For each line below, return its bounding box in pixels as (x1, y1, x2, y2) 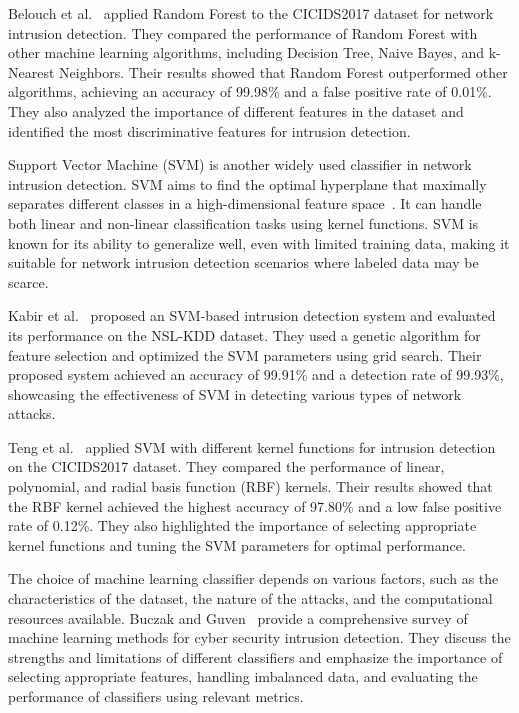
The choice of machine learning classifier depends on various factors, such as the (8, 568, 499, 589)
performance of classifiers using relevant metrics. (8, 686, 304, 706)
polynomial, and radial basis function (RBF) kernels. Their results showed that (8, 476, 493, 497)
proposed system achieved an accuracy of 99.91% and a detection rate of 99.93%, (8, 364, 504, 385)
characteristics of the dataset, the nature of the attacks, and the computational (8, 588, 493, 609)
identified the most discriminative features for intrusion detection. (8, 120, 411, 141)
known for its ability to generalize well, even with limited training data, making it (8, 232, 510, 253)
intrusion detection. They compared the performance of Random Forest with (8, 22, 478, 43)
